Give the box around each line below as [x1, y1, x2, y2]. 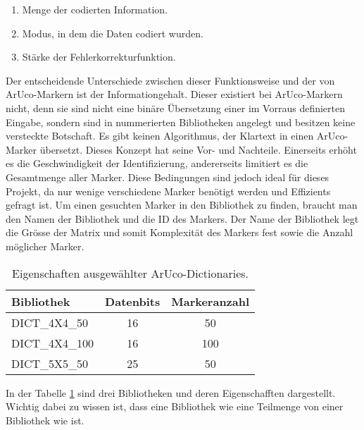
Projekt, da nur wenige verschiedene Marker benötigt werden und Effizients [6, 183, 331, 198]
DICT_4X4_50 [11, 314, 89, 331]
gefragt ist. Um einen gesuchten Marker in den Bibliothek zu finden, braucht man [6, 197, 358, 212]
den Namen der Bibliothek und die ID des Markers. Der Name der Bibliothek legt [6, 211, 359, 226]
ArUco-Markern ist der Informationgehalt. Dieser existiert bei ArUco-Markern [6, 87, 343, 102]
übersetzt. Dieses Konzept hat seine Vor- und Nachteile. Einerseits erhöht [39, 142, 357, 156]
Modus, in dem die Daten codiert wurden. [22, 25, 203, 40]
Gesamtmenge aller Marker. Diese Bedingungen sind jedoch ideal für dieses [6, 169, 330, 184]
